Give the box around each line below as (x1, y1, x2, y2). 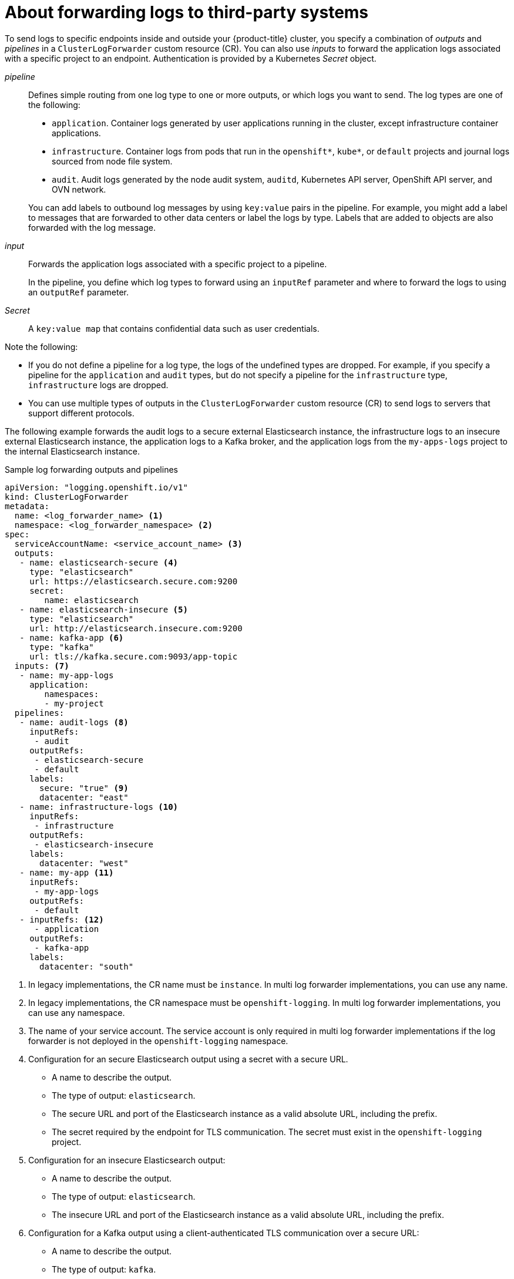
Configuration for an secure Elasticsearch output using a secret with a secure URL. (28, 1054, 348, 1064)
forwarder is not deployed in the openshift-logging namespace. (28, 1035, 288, 1046)
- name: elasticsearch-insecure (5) (19, 604, 188, 614)
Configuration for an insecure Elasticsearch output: (28, 1155, 226, 1165)
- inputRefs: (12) (19, 914, 104, 924)
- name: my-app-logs (19, 670, 114, 680)
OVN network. (52, 184, 106, 194)
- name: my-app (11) (19, 867, 114, 877)
